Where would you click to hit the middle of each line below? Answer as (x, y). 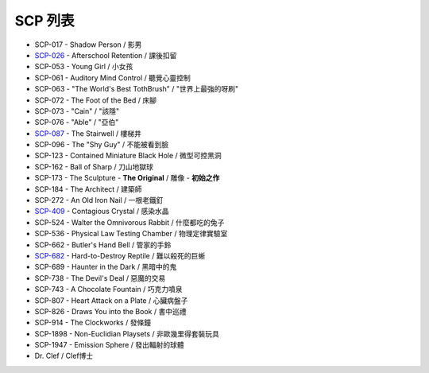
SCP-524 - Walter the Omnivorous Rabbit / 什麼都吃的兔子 (129, 222)
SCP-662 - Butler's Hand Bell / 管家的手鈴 (103, 245)
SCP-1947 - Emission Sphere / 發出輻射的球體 (109, 345)
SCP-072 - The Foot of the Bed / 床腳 (96, 100)
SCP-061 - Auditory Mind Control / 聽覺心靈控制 (112, 78)
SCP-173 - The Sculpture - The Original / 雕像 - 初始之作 (127, 178)
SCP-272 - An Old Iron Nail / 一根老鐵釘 (99, 200)
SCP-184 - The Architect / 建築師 (88, 189)
